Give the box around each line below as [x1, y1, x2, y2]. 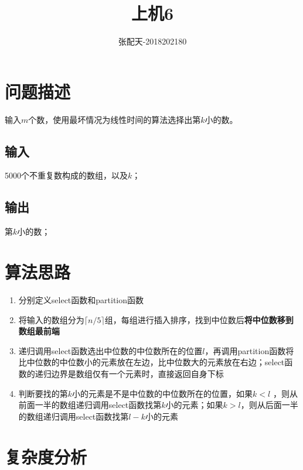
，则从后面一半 [240, 399, 298, 411]
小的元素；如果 [165, 399, 223, 411]
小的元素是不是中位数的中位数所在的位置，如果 [72, 387, 253, 399]
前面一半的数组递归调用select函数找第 [18, 399, 162, 411]
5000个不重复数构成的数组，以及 [5, 169, 128, 181]
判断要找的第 [18, 387, 68, 399]
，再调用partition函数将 [205, 344, 294, 356]
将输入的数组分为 [18, 313, 84, 325]
